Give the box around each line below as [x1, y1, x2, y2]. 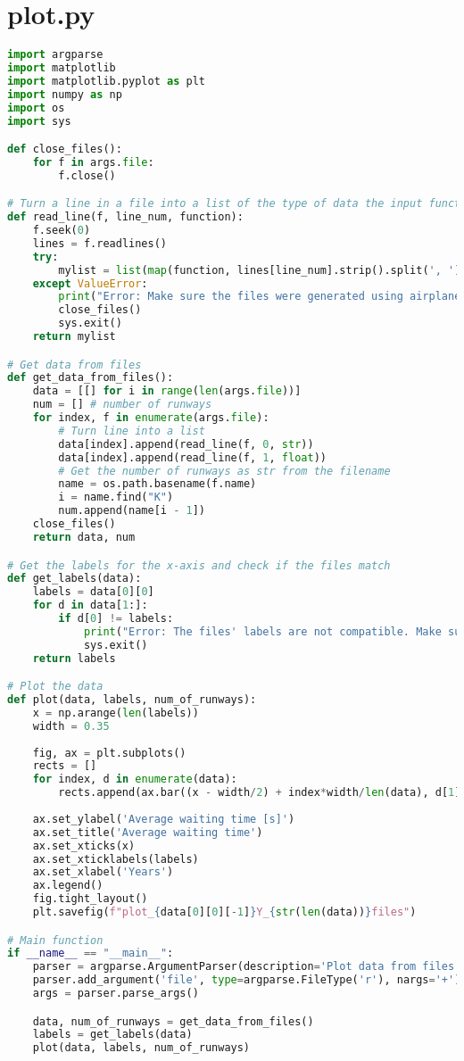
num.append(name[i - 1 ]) [58, 504, 205, 518]
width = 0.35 [32, 719, 110, 733]
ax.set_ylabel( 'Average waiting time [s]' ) [32, 812, 295, 825]
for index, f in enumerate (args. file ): [32, 411, 269, 425]
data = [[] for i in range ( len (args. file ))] [32, 385, 302, 398]
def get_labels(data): [7, 572, 142, 585]
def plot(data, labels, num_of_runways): [7, 693, 257, 707]
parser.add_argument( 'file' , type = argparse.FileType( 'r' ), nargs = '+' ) [32, 974, 461, 987]
